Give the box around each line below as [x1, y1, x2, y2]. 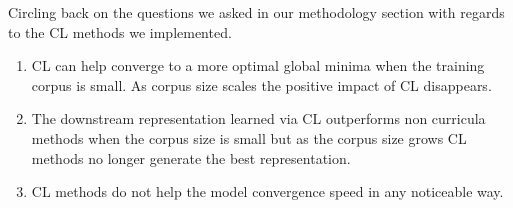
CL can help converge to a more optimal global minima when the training [31, 55, 485, 76]
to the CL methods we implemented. [8, 21, 232, 42]
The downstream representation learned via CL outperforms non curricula [31, 108, 486, 129]
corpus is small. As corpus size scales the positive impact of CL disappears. [31, 74, 492, 95]
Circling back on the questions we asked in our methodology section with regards [8, 2, 505, 22]
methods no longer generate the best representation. [31, 147, 351, 168]
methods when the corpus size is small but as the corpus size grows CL [31, 127, 467, 148]
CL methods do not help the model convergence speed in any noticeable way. [31, 181, 504, 202]
